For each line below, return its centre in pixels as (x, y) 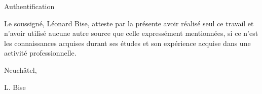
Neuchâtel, (21, 69)
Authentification (29, 6)
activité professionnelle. (40, 53)
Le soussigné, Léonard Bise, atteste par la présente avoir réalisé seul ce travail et (129, 23)
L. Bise (15, 87)
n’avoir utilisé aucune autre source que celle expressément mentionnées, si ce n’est (131, 33)
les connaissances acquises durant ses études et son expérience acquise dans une (127, 43)
